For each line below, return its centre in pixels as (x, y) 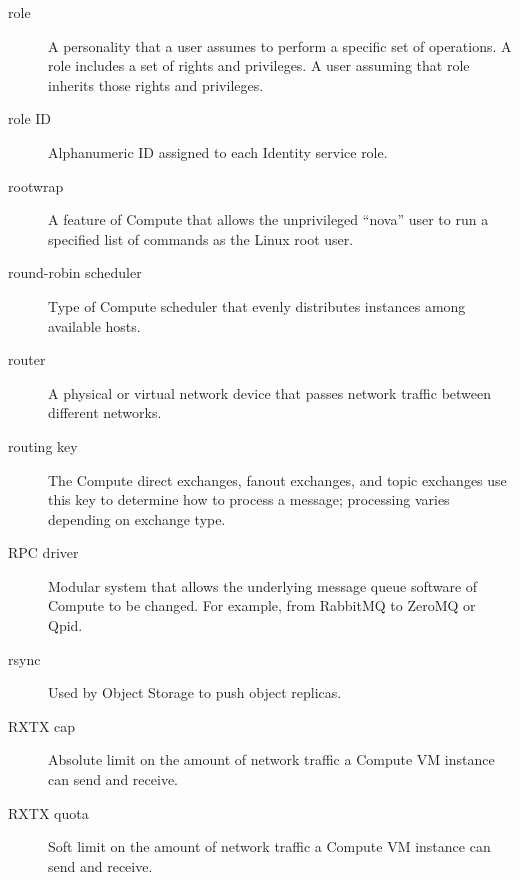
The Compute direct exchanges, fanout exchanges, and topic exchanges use (277, 479)
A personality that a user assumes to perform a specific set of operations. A (280, 45)
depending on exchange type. (137, 518)
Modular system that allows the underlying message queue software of (263, 585)
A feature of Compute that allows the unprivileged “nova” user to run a (268, 219)
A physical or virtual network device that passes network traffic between (270, 392)
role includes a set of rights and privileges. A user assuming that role (259, 65)
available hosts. (94, 325)
